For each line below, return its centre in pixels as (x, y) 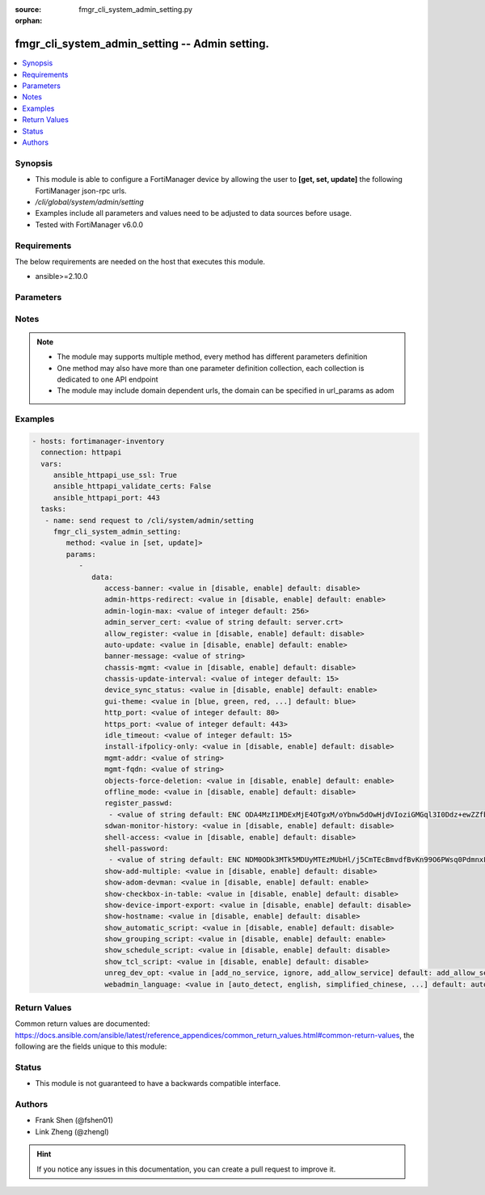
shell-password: (136, 848)
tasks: (54, 509)
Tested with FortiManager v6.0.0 (89, 224)
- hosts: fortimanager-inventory (98, 441)
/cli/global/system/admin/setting (90, 201)
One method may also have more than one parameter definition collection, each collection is (211, 368)
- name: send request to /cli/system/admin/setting (149, 520)
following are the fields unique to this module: (91, 1046)
